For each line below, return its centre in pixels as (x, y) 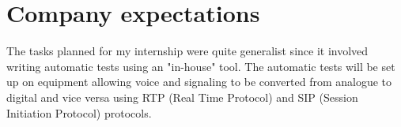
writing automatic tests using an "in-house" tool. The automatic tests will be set (201, 66)
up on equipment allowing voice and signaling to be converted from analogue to (199, 82)
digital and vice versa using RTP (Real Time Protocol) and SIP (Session (182, 97)
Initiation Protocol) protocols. (79, 112)
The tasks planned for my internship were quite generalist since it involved (187, 51)
